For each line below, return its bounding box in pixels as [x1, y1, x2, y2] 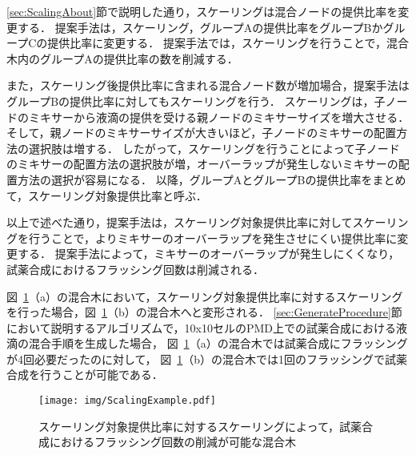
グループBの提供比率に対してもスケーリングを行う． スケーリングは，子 [6, 92, 386, 109]
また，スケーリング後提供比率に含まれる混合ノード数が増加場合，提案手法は [6, 77, 410, 94]
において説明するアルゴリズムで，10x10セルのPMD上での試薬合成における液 [6, 319, 408, 336]
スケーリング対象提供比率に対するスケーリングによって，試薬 [38, 417, 362, 434]
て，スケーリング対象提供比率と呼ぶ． [6, 187, 207, 203]
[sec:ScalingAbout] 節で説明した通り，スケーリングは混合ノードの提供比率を [6, 3, 398, 19]
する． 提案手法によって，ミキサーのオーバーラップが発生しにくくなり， [17, 245, 400, 262]
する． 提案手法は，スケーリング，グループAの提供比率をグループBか [17, 18, 383, 35]
